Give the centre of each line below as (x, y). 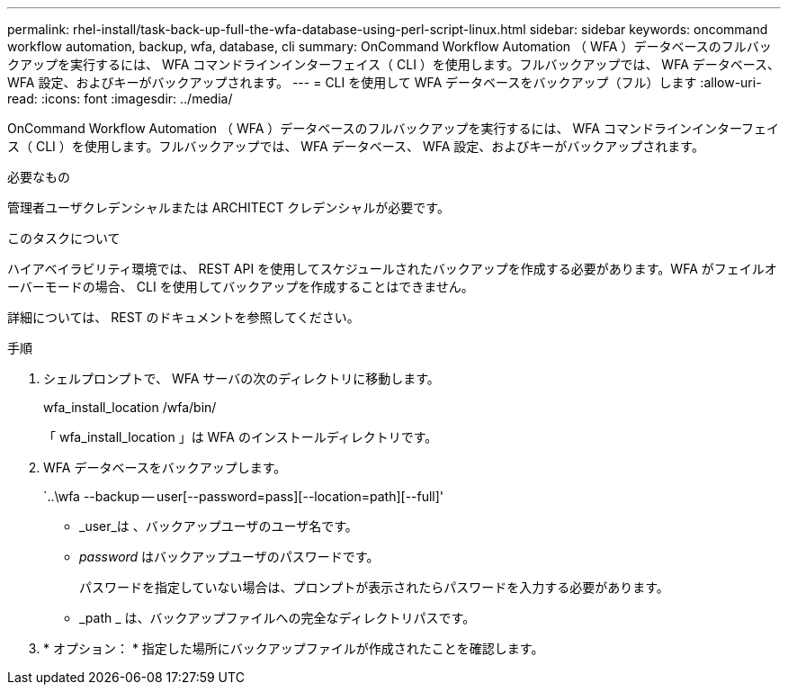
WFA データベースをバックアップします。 (165, 467)
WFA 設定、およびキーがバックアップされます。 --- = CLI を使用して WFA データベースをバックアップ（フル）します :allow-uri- (385, 82)
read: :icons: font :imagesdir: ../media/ (120, 99)
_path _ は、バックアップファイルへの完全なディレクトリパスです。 (278, 618)
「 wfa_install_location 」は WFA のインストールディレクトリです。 (241, 437)
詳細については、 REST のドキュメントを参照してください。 (184, 317)
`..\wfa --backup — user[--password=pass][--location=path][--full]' (244, 496)
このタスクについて (64, 238)
